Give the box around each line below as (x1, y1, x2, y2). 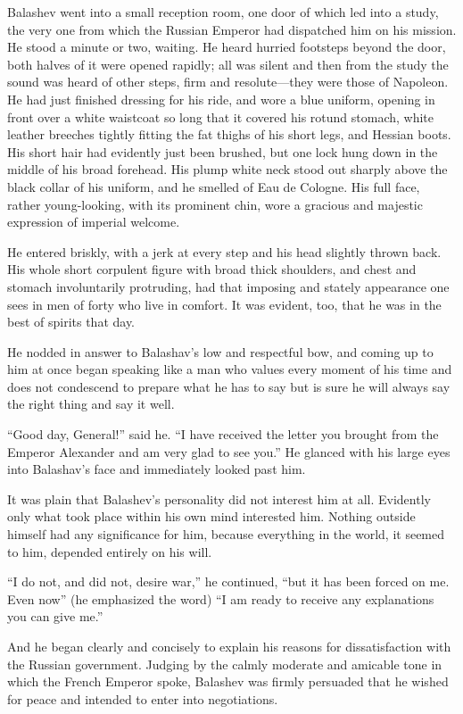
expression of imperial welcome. (7, 212, 180, 231)
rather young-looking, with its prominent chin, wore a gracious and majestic (7, 195, 423, 213)
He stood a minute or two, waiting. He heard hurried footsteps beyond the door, (7, 37, 446, 56)
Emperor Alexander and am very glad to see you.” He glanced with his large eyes (7, 442, 451, 461)
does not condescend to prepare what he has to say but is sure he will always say (7, 377, 451, 395)
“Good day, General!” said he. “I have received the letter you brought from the (7, 425, 439, 444)
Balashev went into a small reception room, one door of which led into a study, (7, 3, 439, 21)
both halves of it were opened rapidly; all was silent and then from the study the (7, 54, 449, 73)
